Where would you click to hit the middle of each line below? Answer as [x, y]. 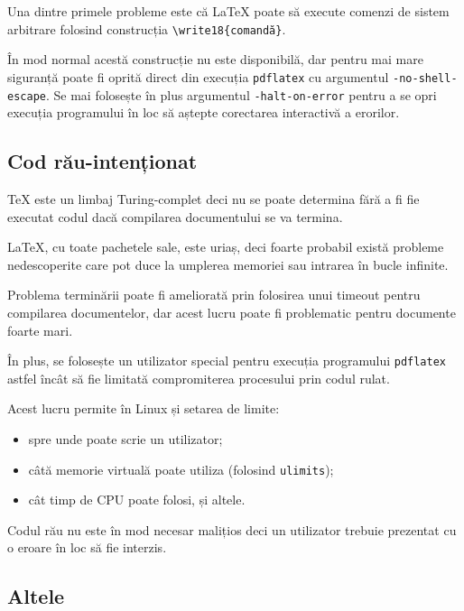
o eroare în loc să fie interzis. [87, 547]
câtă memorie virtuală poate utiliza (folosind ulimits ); [181, 469]
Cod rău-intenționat [102, 161]
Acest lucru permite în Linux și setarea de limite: [144, 408]
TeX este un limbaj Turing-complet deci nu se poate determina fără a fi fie [213, 198]
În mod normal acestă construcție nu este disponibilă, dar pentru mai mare [215, 59]
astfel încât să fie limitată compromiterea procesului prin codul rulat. [199, 378]
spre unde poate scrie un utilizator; [125, 438]
